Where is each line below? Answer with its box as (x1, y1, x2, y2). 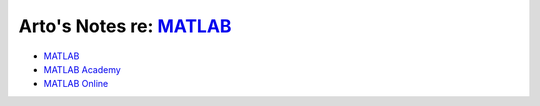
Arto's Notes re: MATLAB (18, 15, 232, 37)
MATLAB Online (43, 78, 109, 90)
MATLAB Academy (43, 63, 122, 75)
